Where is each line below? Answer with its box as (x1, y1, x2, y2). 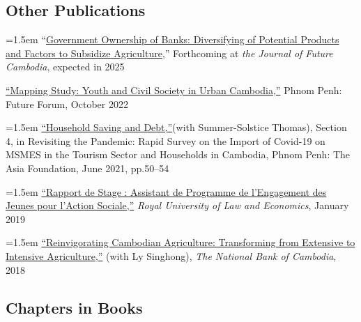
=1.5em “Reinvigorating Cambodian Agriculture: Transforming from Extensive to (6, 235, 355, 250)
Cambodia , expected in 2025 (6, 59, 125, 74)
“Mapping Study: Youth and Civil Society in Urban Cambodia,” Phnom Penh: (6, 82, 342, 97)
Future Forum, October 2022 (6, 96, 128, 111)
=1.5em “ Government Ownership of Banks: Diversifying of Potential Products (6, 32, 339, 47)
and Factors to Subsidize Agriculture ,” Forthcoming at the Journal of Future (6, 45, 333, 60)
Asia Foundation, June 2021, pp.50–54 (6, 160, 169, 175)
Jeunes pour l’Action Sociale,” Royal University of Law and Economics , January (6, 198, 349, 213)
